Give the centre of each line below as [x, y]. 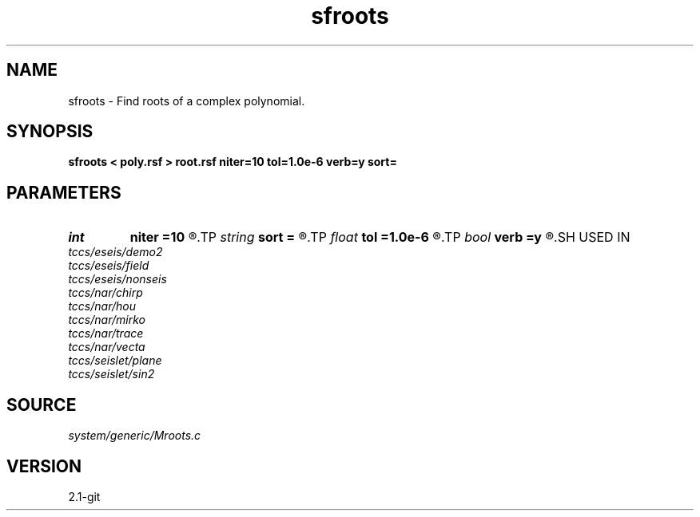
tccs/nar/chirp [105, 293]
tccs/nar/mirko [107, 320]
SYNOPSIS [50, 132]
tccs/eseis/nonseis [117, 279]
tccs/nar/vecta [107, 347]
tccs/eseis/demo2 [115, 252]
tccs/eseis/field [109, 266]
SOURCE [42, 405]
